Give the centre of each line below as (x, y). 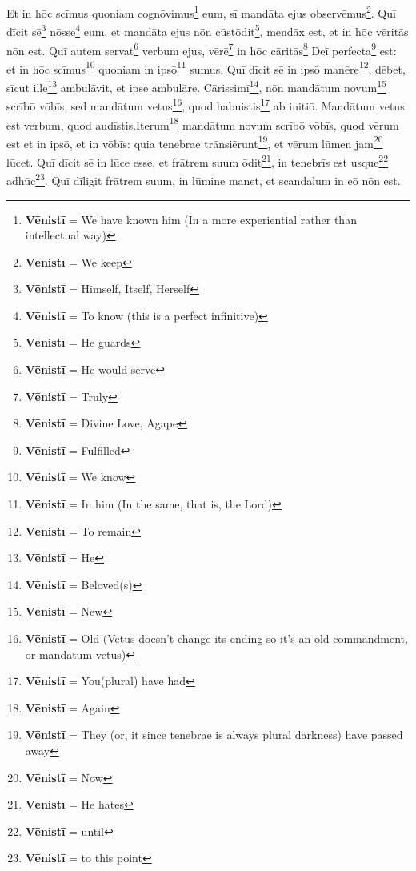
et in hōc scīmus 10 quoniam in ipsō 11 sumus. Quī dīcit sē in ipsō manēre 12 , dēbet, (206, 67)
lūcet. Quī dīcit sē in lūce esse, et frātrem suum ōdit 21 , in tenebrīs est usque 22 (198, 161)
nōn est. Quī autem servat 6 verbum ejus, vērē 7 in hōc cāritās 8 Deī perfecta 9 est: (202, 49)
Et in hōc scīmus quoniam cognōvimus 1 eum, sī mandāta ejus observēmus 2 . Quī (201, 12)
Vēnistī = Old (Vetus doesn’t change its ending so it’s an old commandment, (216, 638)
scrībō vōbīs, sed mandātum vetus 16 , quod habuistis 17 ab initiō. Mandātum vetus (206, 104)
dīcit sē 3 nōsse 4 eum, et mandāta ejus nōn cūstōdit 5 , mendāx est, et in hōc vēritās (208, 30)
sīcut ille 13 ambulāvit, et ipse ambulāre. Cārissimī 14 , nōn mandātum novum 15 (196, 86)
